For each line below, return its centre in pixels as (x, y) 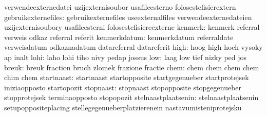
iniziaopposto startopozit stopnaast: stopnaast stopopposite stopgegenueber (123, 87)
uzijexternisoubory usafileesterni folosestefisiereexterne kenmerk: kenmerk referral (132, 27)
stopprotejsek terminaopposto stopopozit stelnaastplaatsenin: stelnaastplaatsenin (131, 97)
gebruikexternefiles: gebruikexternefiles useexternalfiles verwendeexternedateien (128, 17)
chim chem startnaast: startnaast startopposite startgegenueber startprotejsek (127, 77)
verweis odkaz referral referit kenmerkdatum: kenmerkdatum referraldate (119, 37)
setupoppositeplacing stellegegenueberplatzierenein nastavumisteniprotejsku (123, 107)
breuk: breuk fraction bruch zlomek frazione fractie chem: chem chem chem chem (132, 67)
